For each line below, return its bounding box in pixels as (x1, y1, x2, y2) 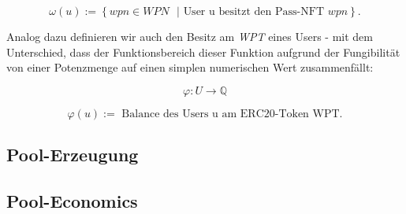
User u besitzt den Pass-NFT (183, 6, 324, 17)
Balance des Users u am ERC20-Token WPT (121, 108, 340, 120)
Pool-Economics (6, 188, 138, 212)
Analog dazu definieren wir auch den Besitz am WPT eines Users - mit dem (6, 28, 373, 44)
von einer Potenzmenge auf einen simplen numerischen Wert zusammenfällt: (6, 59, 374, 76)
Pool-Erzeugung (6, 142, 139, 167)
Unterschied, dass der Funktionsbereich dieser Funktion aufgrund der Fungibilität (6, 43, 400, 60)
